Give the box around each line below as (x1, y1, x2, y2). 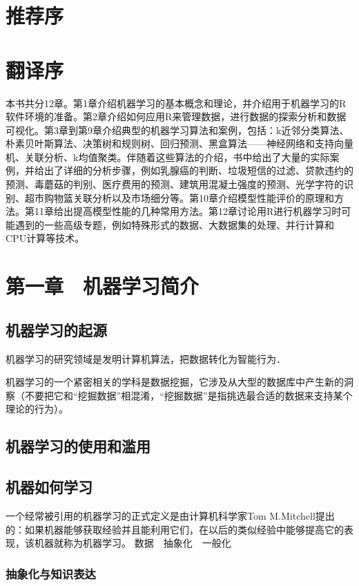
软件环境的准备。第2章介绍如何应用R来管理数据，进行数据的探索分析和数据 (6, 109, 347, 124)
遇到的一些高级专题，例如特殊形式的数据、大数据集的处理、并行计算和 (14, 217, 334, 231)
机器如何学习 (6, 476, 93, 498)
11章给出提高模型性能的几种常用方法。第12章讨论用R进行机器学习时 (34, 204, 342, 218)
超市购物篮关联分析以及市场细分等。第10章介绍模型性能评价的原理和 (24, 190, 334, 205)
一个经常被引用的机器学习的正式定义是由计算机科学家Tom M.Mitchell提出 (6, 508, 335, 522)
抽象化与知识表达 (6, 565, 96, 582)
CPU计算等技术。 (6, 231, 85, 245)
